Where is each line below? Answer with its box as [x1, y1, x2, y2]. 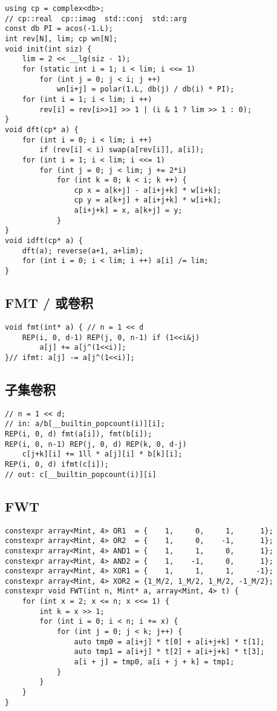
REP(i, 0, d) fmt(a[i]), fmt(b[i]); [5, 430, 152, 439]
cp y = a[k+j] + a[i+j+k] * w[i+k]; [74, 196, 221, 205]
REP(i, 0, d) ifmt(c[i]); [5, 460, 109, 469]
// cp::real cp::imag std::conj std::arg [5, 14, 187, 23]
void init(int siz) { [5, 44, 92, 53]
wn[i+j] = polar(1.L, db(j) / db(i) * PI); [56, 85, 235, 94]
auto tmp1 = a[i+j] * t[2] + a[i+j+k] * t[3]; [74, 647, 265, 656]
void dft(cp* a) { [5, 125, 79, 134]
